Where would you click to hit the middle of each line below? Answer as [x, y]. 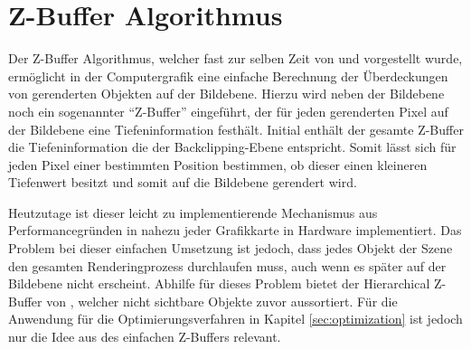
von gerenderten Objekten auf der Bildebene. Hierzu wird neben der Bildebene [226, 94]
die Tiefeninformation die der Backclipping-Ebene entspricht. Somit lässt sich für [232, 147]
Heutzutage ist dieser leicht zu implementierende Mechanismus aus [193, 212]
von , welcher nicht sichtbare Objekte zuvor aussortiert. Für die [222, 301]
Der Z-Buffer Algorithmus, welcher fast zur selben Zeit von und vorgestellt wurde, [235, 58]
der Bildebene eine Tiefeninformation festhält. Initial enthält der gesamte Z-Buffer [236, 129]
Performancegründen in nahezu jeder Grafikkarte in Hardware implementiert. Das [235, 230]
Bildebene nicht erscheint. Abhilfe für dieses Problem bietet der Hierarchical [219, 283]
